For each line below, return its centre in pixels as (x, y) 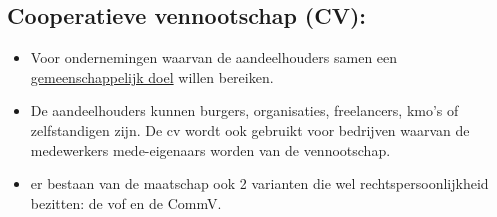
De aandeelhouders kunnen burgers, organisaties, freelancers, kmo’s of (244, 110)
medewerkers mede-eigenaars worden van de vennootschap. (210, 149)
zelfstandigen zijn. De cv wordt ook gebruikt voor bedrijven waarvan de (250, 129)
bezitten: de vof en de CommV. (126, 202)
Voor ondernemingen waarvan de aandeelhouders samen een (214, 57)
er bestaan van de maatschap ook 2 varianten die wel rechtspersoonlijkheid (259, 183)
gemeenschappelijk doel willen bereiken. (152, 76)
